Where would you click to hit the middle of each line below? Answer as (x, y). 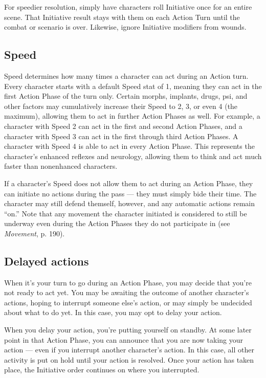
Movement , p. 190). (35, 233)
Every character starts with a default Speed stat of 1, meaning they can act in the (133, 86)
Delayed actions (47, 261)
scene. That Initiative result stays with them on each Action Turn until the (122, 17)
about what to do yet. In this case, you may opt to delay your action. (113, 312)
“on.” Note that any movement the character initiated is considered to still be (126, 213)
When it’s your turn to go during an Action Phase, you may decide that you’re (128, 282)
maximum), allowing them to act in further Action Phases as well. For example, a (132, 116)
